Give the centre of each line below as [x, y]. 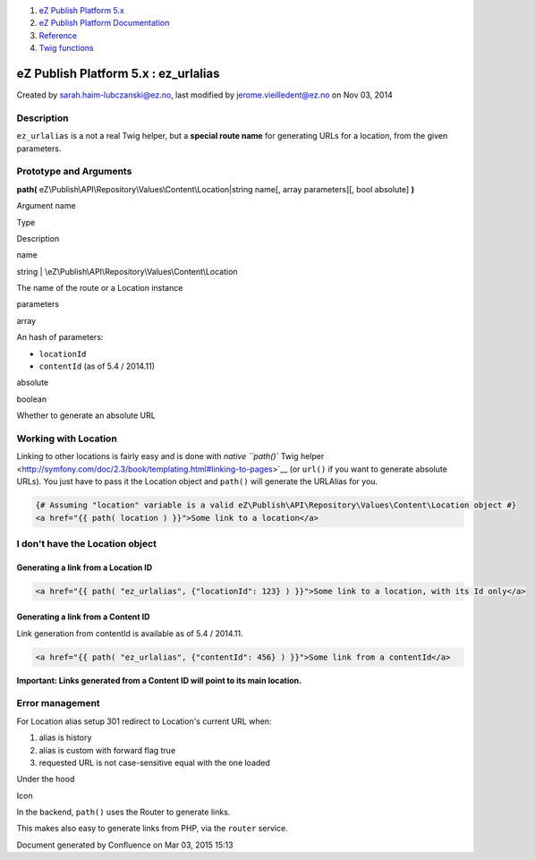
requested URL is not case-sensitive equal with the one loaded [154, 762]
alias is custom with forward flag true [107, 750]
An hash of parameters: [60, 337]
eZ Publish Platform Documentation [104, 23]
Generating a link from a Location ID [85, 567]
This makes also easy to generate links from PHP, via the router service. [152, 829]
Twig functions [66, 48]
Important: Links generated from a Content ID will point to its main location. [159, 680]
